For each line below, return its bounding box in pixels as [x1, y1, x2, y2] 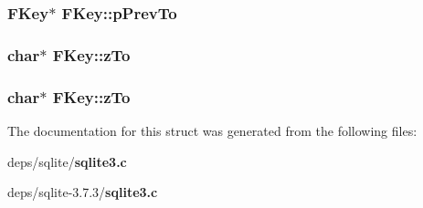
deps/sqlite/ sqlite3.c [7, 151, 127, 171]
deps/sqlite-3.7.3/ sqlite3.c [7, 182, 158, 202]
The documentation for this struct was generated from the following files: [7, 120, 418, 140]
